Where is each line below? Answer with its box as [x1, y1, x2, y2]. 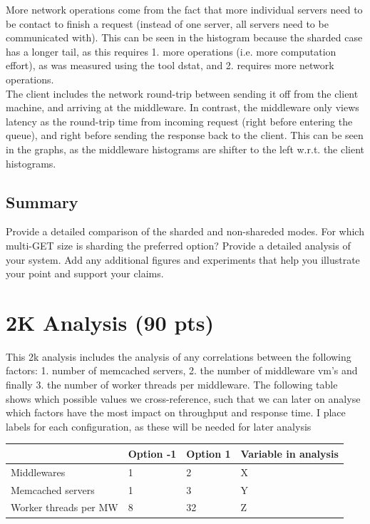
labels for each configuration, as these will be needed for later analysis [6, 418, 312, 433]
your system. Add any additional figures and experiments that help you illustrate [6, 252, 360, 267]
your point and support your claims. [6, 266, 164, 281]
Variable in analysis [240, 446, 339, 461]
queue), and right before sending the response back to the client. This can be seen [6, 128, 364, 143]
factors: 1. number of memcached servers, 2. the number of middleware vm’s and [6, 363, 358, 378]
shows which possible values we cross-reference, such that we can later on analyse [6, 391, 361, 406]
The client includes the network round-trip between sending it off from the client [6, 86, 359, 101]
